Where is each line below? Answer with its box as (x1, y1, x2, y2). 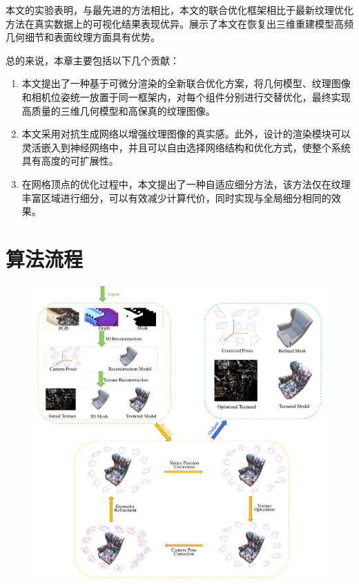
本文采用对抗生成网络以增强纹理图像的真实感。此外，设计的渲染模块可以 (21, 126, 351, 141)
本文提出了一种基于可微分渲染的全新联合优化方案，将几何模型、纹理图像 (21, 76, 351, 91)
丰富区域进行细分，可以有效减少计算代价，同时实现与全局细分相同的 (21, 190, 331, 205)
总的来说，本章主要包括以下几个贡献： (6, 53, 179, 67)
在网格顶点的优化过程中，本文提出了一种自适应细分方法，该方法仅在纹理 (21, 176, 351, 191)
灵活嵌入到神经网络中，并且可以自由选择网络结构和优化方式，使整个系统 (21, 140, 351, 154)
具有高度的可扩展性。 (21, 153, 119, 168)
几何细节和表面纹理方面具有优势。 (6, 30, 160, 44)
